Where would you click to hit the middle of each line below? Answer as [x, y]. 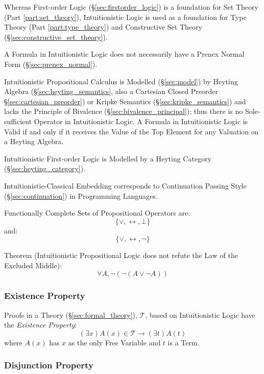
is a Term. [184, 342]
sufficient [18, 121]
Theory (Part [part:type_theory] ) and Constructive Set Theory [103, 27]
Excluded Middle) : [33, 265]
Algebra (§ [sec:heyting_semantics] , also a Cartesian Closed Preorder [111, 91]
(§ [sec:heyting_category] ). [45, 168]
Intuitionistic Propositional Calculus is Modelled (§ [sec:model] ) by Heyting [121, 81]
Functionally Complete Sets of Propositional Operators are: [97, 213]
